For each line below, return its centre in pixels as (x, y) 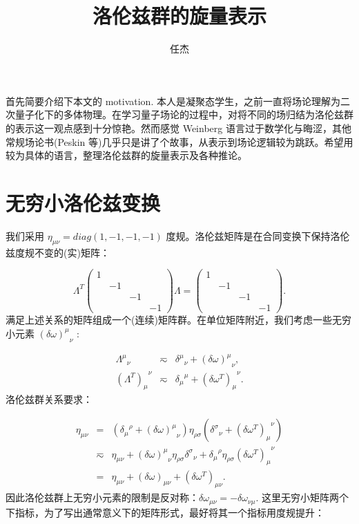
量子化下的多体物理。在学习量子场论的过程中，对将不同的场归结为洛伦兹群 (184, 114)
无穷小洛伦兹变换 (83, 202)
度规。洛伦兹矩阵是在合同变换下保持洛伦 (258, 235)
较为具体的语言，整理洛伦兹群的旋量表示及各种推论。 (126, 155)
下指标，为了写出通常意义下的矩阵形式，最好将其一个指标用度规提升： (165, 512)
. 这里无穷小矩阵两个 (302, 497)
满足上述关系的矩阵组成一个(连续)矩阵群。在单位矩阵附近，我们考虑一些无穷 (178, 320)
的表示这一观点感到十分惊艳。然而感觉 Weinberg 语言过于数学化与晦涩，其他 (178, 128)
